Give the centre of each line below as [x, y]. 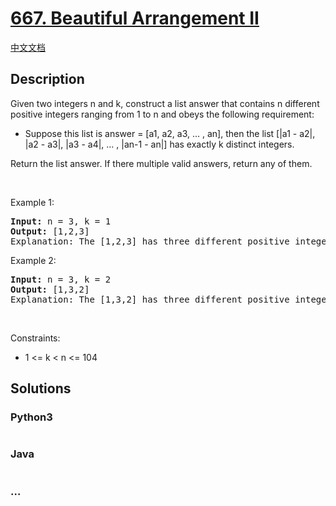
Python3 [31, 417]
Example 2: [33, 260]
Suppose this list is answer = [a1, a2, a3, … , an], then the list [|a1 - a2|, [170, 133]
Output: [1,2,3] [50, 231]
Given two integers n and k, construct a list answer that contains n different [165, 103]
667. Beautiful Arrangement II [135, 18]
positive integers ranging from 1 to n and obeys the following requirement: [162, 114]
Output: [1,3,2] [50, 289]
